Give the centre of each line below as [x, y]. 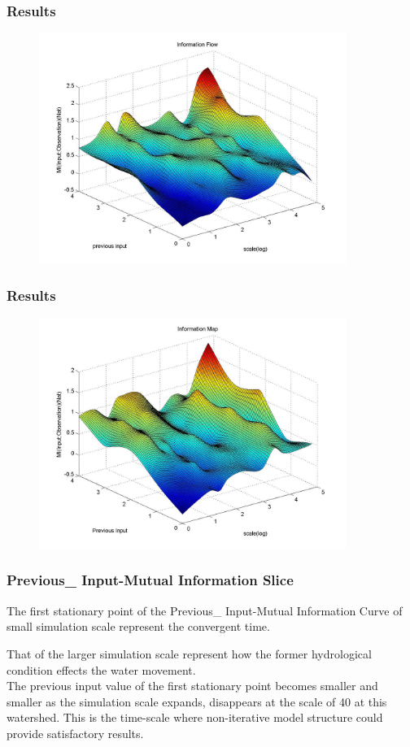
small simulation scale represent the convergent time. [138, 626]
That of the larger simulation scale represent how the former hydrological [189, 653]
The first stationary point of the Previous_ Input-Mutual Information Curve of [205, 610]
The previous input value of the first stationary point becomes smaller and [192, 686]
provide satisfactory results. [75, 733]
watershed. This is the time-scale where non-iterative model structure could [195, 717]
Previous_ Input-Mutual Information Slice [150, 580]
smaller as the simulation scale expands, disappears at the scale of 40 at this [197, 701]
